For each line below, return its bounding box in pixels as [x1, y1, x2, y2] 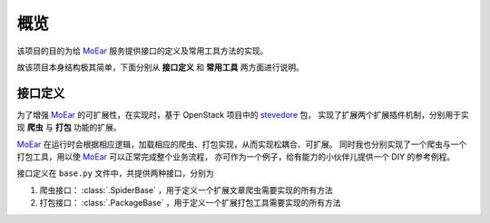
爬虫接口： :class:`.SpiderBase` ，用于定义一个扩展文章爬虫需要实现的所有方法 [39, 184, 333, 195]
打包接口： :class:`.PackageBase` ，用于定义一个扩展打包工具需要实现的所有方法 [39, 198, 341, 208]
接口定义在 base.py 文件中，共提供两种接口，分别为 [16, 168, 214, 179]
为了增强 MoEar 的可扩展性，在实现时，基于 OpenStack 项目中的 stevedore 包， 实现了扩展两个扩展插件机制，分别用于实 [16, 109, 469, 120]
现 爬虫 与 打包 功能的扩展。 [16, 122, 122, 133]
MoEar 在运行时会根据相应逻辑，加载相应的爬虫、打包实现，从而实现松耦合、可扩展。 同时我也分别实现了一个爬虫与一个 [16, 139, 467, 150]
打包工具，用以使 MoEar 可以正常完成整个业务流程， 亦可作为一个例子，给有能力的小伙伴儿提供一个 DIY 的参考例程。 [16, 151, 456, 162]
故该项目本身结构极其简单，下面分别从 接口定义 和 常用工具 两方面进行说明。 [16, 62, 304, 73]
